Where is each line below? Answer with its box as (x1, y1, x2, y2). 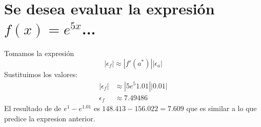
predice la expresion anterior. (4, 113, 95, 123)
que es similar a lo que (186, 103, 257, 114)
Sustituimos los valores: (4, 68, 78, 79)
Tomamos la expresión (4, 48, 74, 59)
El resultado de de (4, 103, 62, 114)
